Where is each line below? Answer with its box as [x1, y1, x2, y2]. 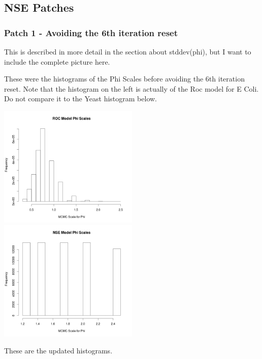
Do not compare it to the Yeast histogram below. [4, 93, 157, 104]
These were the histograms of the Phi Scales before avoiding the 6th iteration [4, 73, 245, 84]
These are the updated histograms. [4, 345, 113, 356]
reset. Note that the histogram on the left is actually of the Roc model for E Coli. [4, 83, 259, 94]
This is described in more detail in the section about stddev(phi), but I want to [4, 46, 251, 57]
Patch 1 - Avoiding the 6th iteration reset [4, 26, 178, 39]
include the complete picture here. [4, 56, 110, 67]
